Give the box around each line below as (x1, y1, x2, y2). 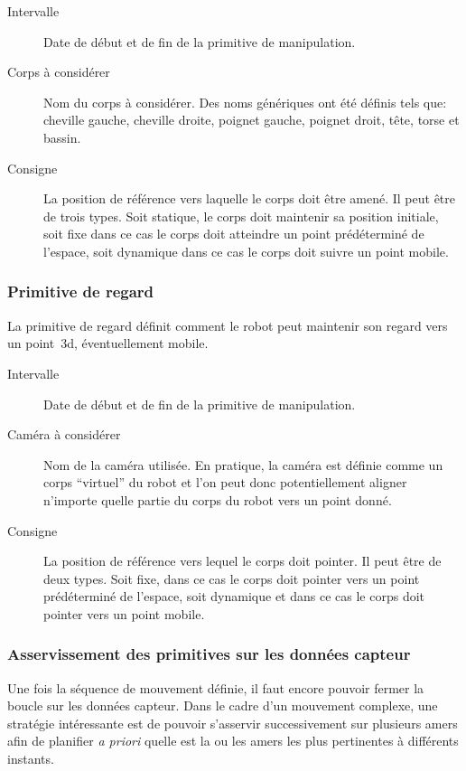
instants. (7, 749, 54, 768)
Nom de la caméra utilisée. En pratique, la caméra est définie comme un (43, 455, 443, 474)
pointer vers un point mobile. (43, 604, 205, 623)
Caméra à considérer (7, 425, 121, 444)
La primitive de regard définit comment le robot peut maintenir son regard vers (7, 315, 448, 334)
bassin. (43, 127, 81, 146)
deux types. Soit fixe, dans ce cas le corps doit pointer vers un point (43, 569, 420, 588)
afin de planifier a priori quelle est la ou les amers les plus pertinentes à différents (7, 731, 459, 750)
